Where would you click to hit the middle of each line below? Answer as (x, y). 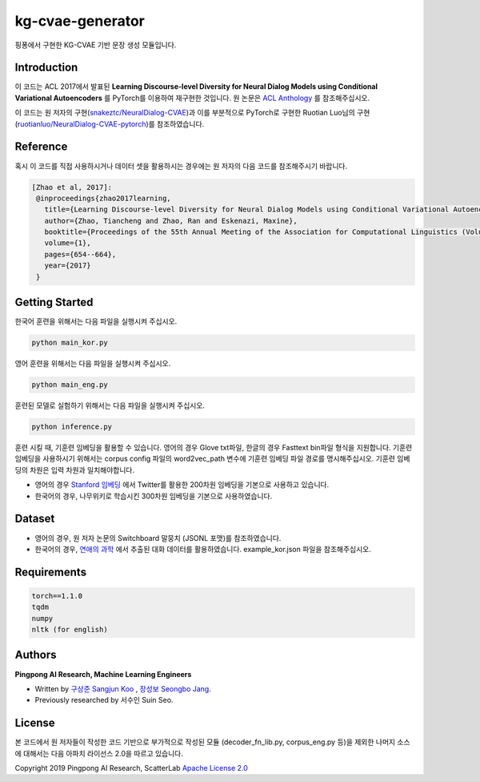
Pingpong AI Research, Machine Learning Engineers (103, 674)
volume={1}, (68, 243)
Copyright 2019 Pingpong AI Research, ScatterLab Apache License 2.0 (131, 768)
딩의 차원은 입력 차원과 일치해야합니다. (75, 470)
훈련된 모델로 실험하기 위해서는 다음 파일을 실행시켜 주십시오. (110, 405)
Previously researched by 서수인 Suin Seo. (104, 700)
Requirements (51, 572)
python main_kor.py (70, 343)
